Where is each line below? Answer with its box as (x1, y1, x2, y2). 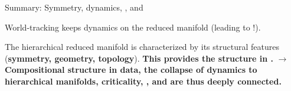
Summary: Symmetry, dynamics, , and (5, 1, 143, 13)
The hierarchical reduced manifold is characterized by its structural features (5, 41, 279, 53)
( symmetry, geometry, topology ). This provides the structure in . (5, 52, 273, 64)
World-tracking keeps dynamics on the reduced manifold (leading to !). (5, 21, 261, 33)
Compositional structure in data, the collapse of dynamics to (5, 63, 257, 76)
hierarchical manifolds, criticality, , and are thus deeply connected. (5, 75, 282, 87)
